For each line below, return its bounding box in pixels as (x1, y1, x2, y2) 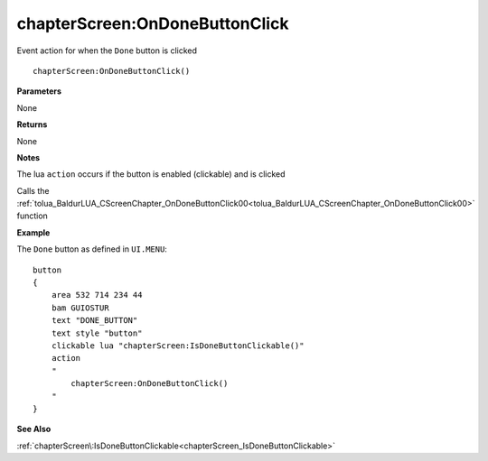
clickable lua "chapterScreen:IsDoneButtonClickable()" (51, 340, 305, 351)
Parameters (16, 86, 62, 97)
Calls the (16, 185, 50, 196)
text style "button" (51, 327, 143, 338)
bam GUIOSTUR (51, 302, 109, 313)
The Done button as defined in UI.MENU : (16, 244, 167, 254)
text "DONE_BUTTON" (51, 316, 138, 326)
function (16, 210, 49, 221)
